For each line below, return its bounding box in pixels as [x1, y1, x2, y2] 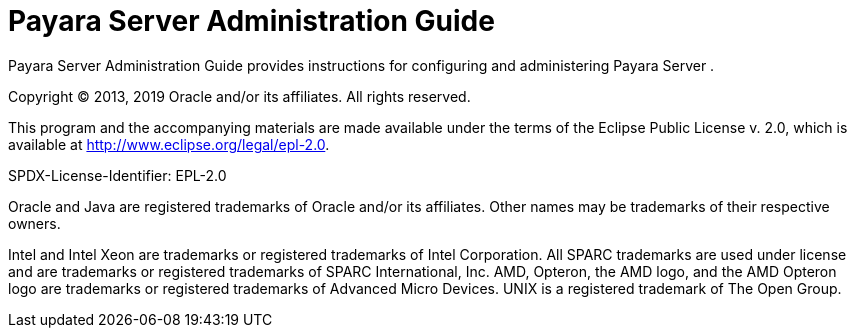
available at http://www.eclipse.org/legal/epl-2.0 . [8, 135, 330, 153]
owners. [8, 214, 61, 232]
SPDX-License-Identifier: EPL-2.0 [8, 166, 227, 184]
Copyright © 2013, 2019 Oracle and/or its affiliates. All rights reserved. [8, 87, 471, 105]
